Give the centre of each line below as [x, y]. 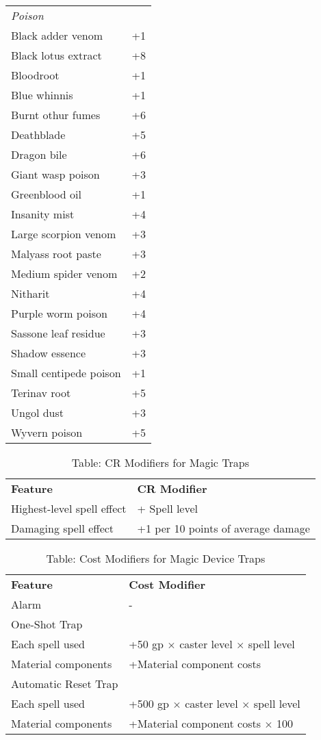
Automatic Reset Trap [65, 684]
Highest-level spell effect [69, 508]
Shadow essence [49, 353]
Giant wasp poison [55, 174]
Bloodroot [35, 75]
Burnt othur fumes [56, 115]
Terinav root [41, 393]
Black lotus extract [56, 55]
